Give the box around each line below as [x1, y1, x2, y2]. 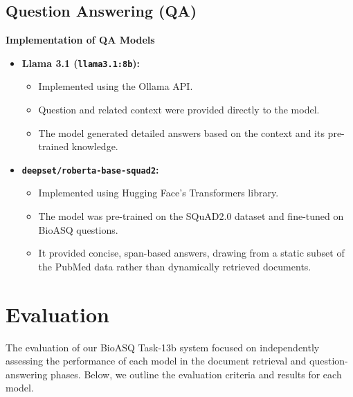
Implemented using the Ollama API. [38, 79, 193, 93]
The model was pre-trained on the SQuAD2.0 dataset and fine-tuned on [38, 209, 344, 223]
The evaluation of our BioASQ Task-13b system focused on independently [6, 340, 320, 354]
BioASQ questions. [38, 222, 118, 237]
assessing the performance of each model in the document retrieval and [6, 353, 307, 368]
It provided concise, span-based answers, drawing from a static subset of [38, 246, 345, 260]
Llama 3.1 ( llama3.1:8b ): [21, 55, 141, 70]
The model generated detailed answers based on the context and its [38, 125, 325, 140]
